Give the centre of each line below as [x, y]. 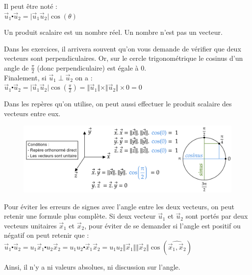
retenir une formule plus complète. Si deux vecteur [80, 216]
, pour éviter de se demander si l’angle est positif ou [163, 225]
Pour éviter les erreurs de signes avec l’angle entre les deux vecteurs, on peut [119, 206]
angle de [16, 67]
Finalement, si [25, 77]
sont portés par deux [217, 216]
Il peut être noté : [31, 6]
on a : [84, 77]
